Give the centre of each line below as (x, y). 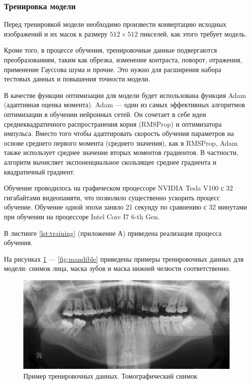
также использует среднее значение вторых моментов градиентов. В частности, (121, 152)
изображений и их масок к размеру (56, 33)
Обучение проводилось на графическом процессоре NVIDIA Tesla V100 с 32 (118, 188)
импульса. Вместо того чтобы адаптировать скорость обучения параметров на (119, 133)
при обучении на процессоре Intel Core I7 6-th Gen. (82, 216)
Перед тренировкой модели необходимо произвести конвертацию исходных (115, 24)
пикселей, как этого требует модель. (193, 33)
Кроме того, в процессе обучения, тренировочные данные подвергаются (110, 50)
